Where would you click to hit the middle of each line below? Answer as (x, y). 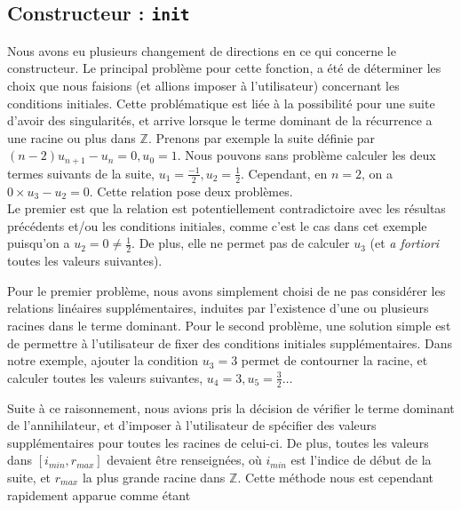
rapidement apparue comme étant (99, 494)
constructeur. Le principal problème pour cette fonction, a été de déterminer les (224, 68)
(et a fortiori (405, 243)
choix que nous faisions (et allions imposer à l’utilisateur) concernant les (203, 85)
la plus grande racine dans (154, 477)
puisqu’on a (39, 243)
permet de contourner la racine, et (334, 360)
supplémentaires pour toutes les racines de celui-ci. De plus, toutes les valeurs (218, 442)
